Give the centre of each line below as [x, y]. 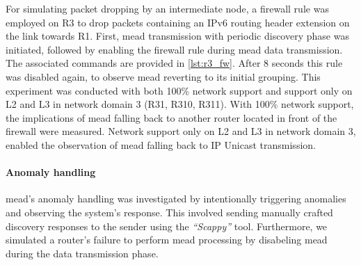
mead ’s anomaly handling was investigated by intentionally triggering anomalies [176, 199]
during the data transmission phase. [82, 253]
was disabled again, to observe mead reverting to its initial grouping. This [163, 76]
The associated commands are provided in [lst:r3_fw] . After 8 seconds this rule [174, 63]
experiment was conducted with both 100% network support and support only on [179, 90]
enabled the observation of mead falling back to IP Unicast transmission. [161, 144]
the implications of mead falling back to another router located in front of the [171, 117]
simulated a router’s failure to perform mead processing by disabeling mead [167, 240]
